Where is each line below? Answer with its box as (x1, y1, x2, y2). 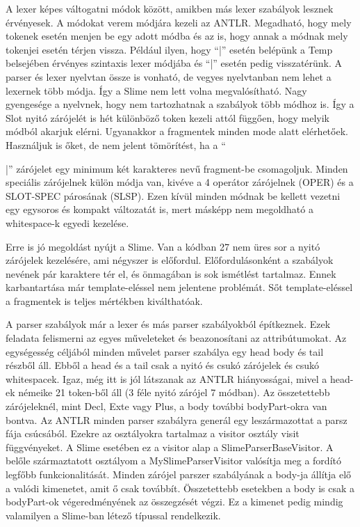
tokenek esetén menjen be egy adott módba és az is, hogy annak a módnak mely (6, 29, 348, 43)
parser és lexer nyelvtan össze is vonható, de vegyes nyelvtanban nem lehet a (6, 69, 332, 84)
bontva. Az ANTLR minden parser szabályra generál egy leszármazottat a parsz (6, 412, 347, 427)
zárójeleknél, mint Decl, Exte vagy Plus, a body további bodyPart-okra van (6, 399, 327, 414)
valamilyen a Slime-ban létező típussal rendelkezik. (6, 508, 221, 522)
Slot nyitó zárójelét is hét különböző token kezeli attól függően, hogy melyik (6, 110, 330, 125)
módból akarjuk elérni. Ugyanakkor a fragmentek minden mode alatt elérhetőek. (6, 124, 348, 139)
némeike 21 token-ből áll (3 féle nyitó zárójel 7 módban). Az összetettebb (18, 385, 330, 400)
